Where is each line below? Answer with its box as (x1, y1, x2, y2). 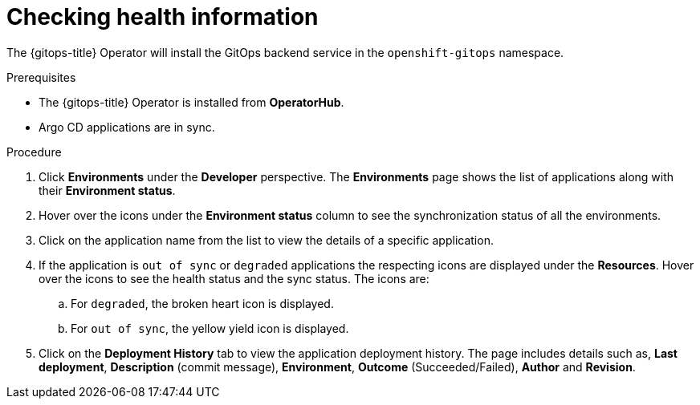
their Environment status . (39, 183, 176, 197)
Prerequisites (6, 70, 76, 84)
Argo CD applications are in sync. (39, 119, 215, 134)
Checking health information (6, 3, 319, 30)
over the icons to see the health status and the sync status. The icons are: (39, 271, 429, 286)
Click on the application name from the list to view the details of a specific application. (39, 233, 494, 247)
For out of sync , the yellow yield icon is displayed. (71, 321, 349, 335)
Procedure (6, 144, 62, 159)
